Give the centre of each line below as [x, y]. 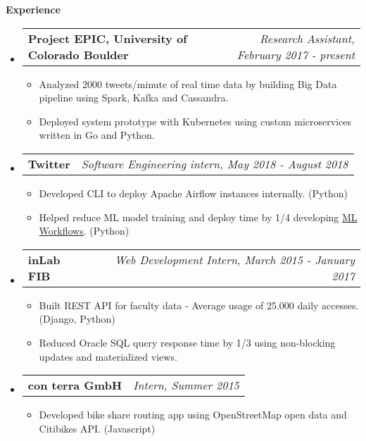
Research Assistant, [307, 38]
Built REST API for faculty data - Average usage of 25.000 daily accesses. [199, 305]
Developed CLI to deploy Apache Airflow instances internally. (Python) [193, 193]
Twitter [49, 163]
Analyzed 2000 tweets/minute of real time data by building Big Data [188, 83]
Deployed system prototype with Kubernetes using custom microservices [195, 121]
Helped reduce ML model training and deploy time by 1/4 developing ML [198, 217]
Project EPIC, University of [107, 38]
